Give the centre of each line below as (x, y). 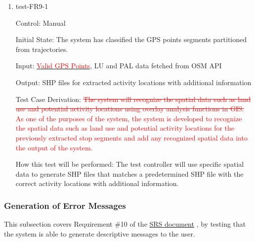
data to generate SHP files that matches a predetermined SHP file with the (129, 173)
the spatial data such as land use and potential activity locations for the (125, 128)
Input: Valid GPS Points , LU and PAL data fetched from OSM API (119, 66)
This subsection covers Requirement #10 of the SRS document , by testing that (125, 224)
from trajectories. (42, 49)
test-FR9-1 (32, 6)
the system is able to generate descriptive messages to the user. (100, 233)
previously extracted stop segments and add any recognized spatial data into (131, 137)
